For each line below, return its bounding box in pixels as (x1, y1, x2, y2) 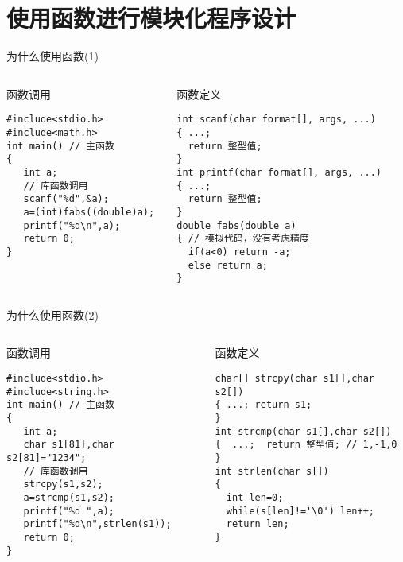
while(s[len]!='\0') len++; (226, 505, 374, 517)
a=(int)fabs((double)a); (23, 206, 155, 218)
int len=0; (226, 491, 284, 503)
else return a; (188, 259, 268, 271)
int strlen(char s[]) (215, 465, 329, 477)
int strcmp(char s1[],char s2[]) (215, 425, 392, 437)
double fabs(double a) (176, 219, 296, 231)
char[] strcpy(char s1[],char (215, 373, 374, 385)
